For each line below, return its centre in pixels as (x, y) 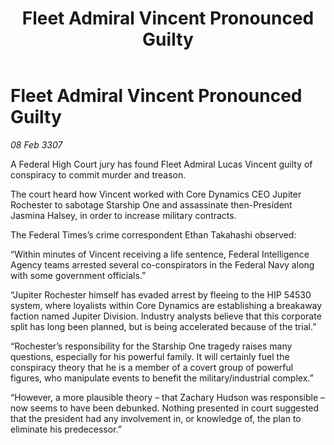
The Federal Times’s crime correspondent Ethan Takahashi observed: (153, 234)
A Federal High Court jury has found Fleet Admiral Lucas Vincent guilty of (161, 164)
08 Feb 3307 (36, 144)
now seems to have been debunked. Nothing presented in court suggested (165, 408)
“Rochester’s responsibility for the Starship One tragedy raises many (151, 346)
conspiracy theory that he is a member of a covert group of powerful (152, 367)
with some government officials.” (78, 275)
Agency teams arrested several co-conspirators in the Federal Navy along (162, 264)
